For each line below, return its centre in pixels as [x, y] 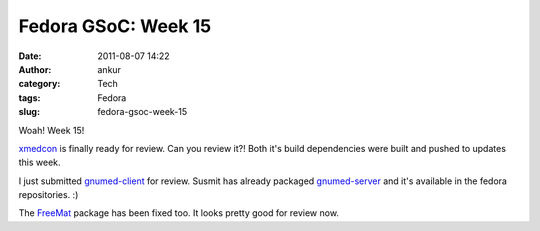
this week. [39, 162]
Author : [35, 69]
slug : [29, 112]
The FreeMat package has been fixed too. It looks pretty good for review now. [179, 213]
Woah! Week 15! [51, 130]
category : [39, 84]
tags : [29, 97]
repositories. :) [48, 195]
